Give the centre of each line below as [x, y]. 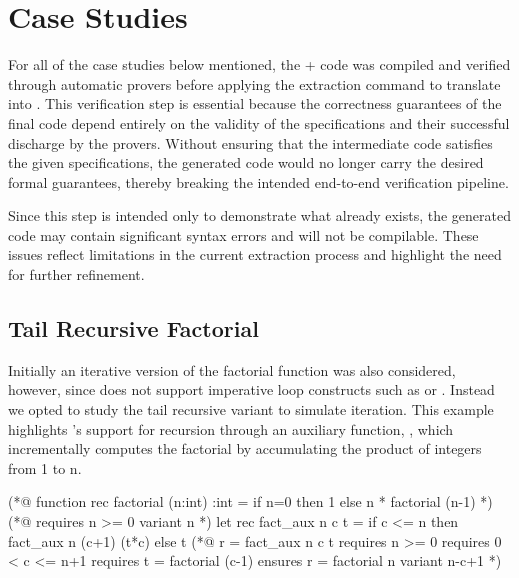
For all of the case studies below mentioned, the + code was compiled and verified [259, 64]
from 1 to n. [45, 467]
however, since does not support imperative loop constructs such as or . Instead [251, 389]
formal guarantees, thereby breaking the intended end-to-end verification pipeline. [258, 181]
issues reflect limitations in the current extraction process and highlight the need [255, 254]
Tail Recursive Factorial [133, 328]
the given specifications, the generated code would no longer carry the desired [246, 162]
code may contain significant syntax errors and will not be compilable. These [243, 234]
